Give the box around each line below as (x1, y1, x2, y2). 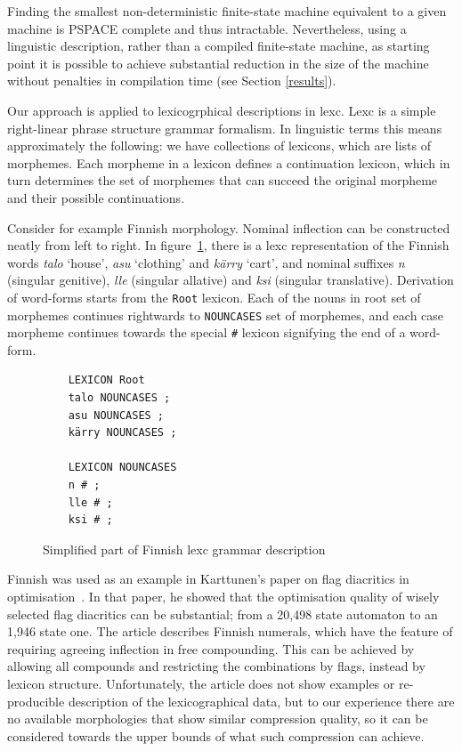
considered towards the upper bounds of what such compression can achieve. (7, 726, 425, 745)
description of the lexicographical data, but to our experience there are (68, 691, 455, 710)
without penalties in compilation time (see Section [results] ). (7, 71, 336, 90)
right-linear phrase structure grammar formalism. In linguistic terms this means (7, 118, 442, 137)
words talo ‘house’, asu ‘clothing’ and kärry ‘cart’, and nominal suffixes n (7, 253, 405, 271)
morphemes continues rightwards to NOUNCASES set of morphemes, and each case (7, 305, 444, 324)
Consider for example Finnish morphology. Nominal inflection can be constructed (7, 218, 450, 237)
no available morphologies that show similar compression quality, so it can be (7, 709, 428, 728)
